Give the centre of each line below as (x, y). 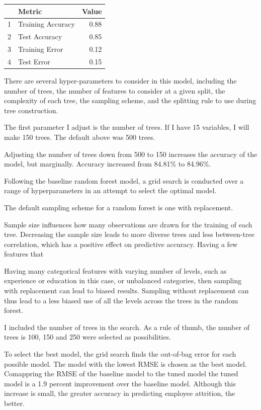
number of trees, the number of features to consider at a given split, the (115, 90)
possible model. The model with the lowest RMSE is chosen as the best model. (125, 363)
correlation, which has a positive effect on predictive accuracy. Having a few (121, 244)
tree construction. (31, 110)
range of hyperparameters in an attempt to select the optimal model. (110, 190)
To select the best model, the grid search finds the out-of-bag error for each (120, 354)
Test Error (34, 61)
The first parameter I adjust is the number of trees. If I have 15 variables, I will (127, 127)
